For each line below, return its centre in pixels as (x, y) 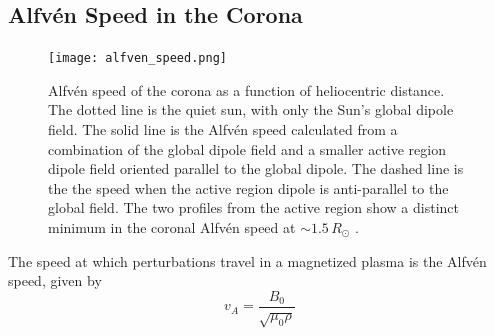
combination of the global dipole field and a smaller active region (247, 148)
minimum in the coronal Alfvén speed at (172, 227)
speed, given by (55, 280)
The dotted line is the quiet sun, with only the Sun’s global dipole (251, 109)
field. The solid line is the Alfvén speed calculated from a (223, 129)
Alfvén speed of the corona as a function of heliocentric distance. (246, 89)
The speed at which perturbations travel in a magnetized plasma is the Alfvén (247, 260)
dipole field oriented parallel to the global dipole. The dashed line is (256, 168)
